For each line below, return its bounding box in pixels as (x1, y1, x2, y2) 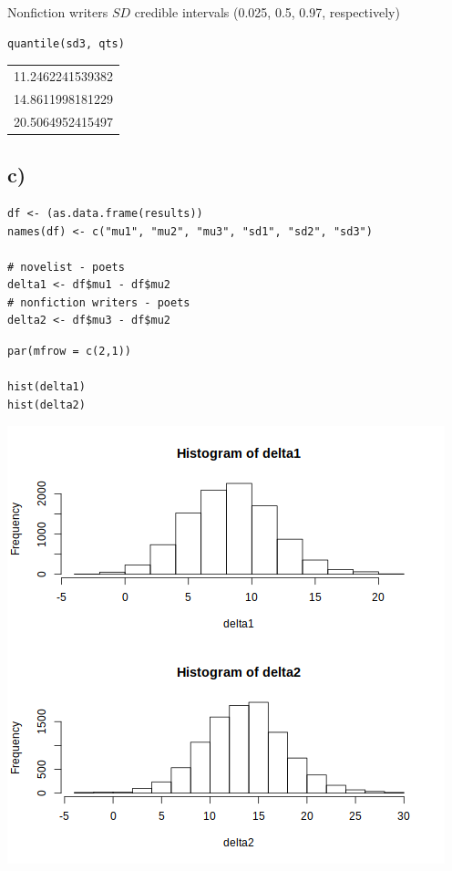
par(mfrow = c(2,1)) (7, 345, 132, 358)
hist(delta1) (7, 380, 86, 394)
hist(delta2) (7, 398, 86, 411)
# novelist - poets (7, 260, 125, 274)
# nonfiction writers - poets (7, 296, 190, 309)
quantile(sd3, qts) (7, 36, 125, 50)
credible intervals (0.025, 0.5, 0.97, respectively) (134, 3, 400, 21)
